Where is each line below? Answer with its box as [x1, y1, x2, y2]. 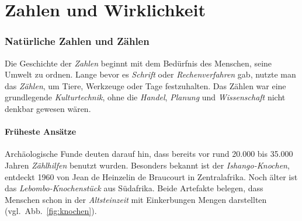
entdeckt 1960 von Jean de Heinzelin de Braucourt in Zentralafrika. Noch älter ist [5, 170, 298, 183]
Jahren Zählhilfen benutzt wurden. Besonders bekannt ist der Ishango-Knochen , [5, 159, 290, 171]
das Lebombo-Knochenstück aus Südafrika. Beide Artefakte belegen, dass [5, 182, 263, 194]
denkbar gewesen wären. [5, 102, 91, 114]
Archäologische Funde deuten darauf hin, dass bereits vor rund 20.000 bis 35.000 [5, 148, 293, 160]
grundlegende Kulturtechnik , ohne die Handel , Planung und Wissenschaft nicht [5, 91, 286, 103]
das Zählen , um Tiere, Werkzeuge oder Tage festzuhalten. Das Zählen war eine [5, 79, 286, 92]
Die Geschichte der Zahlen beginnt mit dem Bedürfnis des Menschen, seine [5, 57, 272, 69]
